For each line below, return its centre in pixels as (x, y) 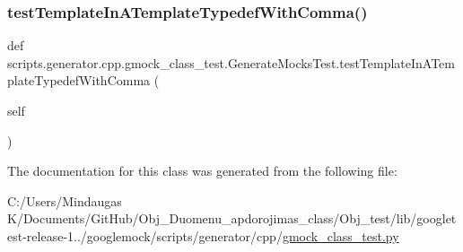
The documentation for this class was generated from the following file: (202, 171)
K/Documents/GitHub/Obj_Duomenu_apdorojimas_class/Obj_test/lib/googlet (232, 218)
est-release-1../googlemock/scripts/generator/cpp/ (145, 235)
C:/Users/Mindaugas (65, 200)
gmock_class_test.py (341, 235)
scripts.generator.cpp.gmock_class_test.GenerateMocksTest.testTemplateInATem (231, 62)
